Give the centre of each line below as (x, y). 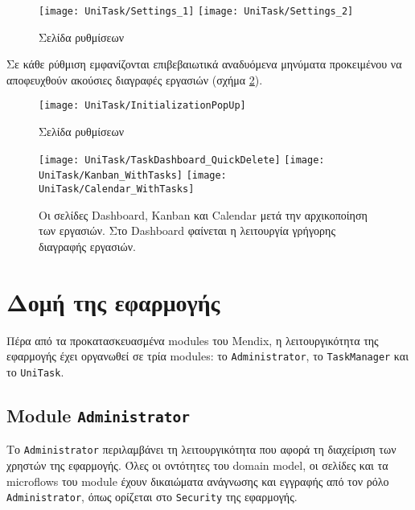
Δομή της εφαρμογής (113, 301)
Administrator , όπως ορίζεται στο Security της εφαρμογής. (152, 497)
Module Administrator (98, 415)
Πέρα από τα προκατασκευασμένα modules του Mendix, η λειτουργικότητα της (193, 340)
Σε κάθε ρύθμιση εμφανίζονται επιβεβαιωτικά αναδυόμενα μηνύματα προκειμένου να (204, 64)
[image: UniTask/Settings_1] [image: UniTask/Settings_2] (196, 11)
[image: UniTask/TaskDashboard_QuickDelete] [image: (182, 160)
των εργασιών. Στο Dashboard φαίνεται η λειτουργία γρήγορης (187, 230)
